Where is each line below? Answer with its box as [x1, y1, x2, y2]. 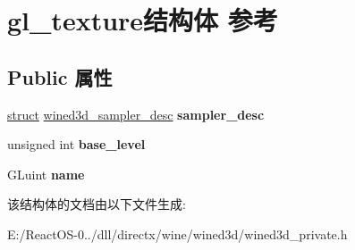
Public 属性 [7, 62, 113, 90]
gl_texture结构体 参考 [7, 2, 278, 38]
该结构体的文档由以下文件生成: [7, 195, 186, 213]
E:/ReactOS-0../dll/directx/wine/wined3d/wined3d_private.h [7, 224, 348, 243]
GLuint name [7, 164, 85, 183]
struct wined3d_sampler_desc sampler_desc [7, 104, 265, 123]
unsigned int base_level [7, 135, 146, 154]
